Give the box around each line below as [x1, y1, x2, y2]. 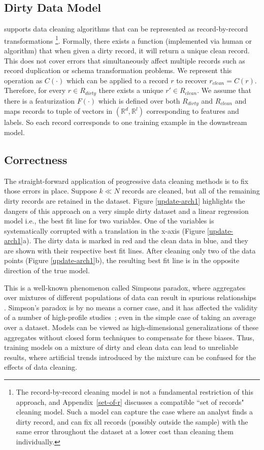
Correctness [4, 151, 68, 167]
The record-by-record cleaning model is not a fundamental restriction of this [16, 387, 253, 397]
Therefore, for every [4, 85, 66, 95]
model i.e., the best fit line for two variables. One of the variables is [4, 215, 214, 226]
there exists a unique [98, 85, 163, 95]
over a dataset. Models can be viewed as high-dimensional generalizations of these [4, 322, 259, 333]
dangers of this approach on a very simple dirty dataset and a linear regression [4, 205, 249, 216]
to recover [176, 75, 207, 85]
